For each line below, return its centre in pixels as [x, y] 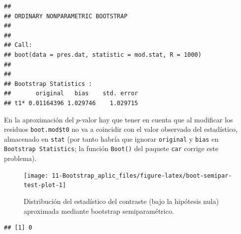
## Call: [18, 45]
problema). [20, 158]
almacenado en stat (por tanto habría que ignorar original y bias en [111, 138]
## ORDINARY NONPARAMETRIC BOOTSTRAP [66, 16]
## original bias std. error [71, 94]
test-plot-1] [45, 185]
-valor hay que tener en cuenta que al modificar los [156, 119]
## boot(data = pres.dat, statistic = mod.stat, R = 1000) [103, 55]
